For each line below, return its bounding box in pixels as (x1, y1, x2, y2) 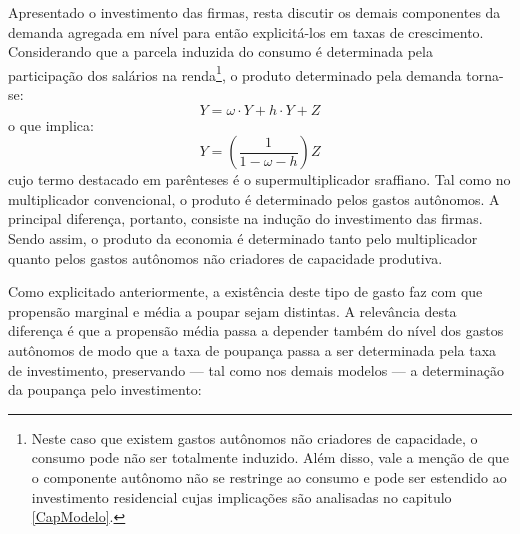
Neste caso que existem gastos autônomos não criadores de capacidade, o (31, 427, 478, 448)
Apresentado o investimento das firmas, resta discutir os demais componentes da (8, 2, 501, 22)
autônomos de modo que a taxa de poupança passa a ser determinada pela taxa (8, 339, 497, 360)
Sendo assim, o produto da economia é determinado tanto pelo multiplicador (8, 228, 478, 248)
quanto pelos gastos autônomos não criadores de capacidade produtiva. (8, 247, 443, 268)
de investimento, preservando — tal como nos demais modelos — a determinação (8, 359, 504, 380)
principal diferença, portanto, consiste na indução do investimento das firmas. (8, 208, 483, 229)
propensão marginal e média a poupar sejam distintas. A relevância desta (8, 300, 457, 321)
